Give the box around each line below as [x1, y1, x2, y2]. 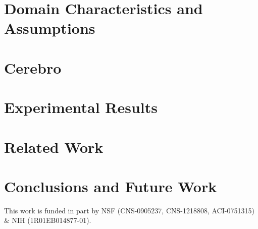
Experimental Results [4, 97, 158, 118]
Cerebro [4, 57, 62, 78]
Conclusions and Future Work [4, 176, 217, 196]
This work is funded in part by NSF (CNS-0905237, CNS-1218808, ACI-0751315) [4, 205, 254, 215]
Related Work [4, 136, 104, 157]
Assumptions [4, 18, 95, 38]
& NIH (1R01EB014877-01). [4, 215, 91, 225]
